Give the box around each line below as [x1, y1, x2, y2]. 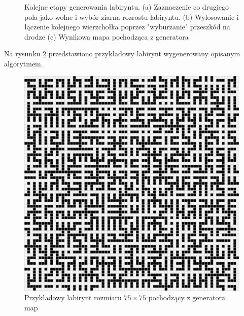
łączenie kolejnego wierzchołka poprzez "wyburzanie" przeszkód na [24, 21, 230, 32]
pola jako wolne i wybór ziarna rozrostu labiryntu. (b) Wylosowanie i [24, 11, 239, 22]
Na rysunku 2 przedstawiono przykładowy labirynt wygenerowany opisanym [4, 48, 240, 59]
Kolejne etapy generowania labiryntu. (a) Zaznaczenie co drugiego [24, 2, 229, 12]
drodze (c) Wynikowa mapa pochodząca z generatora [24, 31, 189, 42]
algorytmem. [4, 58, 43, 68]
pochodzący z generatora [148, 292, 225, 303]
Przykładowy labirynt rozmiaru [24, 292, 122, 303]
